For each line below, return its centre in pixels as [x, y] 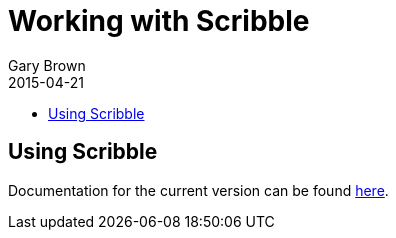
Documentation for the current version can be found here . [198, 190]
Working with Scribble [159, 21]
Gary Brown [47, 65]
